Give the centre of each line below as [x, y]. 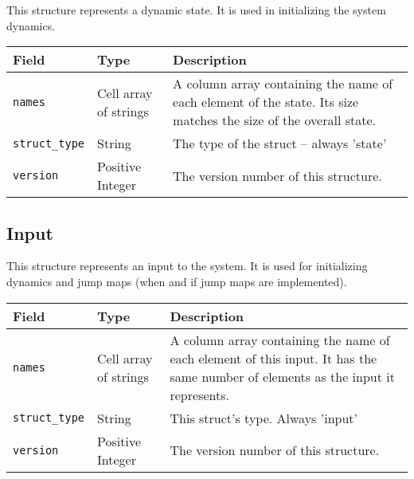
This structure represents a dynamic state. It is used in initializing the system [196, 10]
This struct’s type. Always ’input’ [264, 418]
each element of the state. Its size [266, 102]
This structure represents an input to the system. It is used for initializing [187, 266]
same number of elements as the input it [282, 376]
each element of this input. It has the [273, 358]
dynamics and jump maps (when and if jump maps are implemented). [177, 281]
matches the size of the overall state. [274, 120]
